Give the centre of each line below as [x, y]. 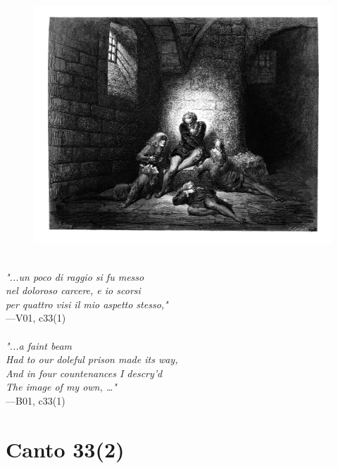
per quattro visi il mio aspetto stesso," [87, 304]
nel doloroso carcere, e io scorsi [73, 290]
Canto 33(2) [65, 449]
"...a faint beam [39, 345]
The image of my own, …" [61, 387]
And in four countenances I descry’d [84, 373]
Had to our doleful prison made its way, [92, 359]
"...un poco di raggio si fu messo [75, 276]
